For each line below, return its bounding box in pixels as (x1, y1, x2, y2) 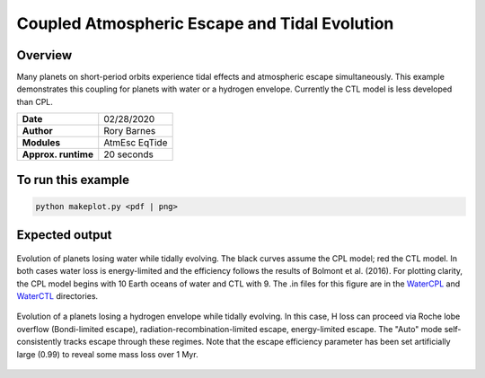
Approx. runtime (22, 148, 94, 161)
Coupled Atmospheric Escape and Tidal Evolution (16, 13, 394, 33)
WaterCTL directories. (16, 291, 99, 302)
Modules (22, 136, 61, 149)
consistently (16, 337, 62, 347)
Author (22, 125, 53, 137)
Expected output (16, 227, 112, 242)
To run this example (16, 171, 130, 188)
